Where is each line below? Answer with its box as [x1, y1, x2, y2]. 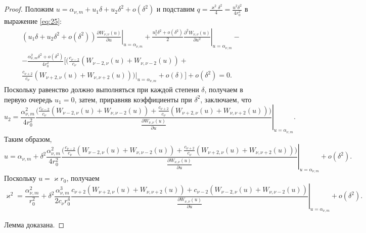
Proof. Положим [4, 4, 54, 14]
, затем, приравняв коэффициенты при [74, 94, 192, 104]
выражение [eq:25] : [4, 15, 62, 26]
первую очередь [4, 94, 53, 104]
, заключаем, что [200, 94, 252, 104]
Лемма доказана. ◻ [4, 219, 65, 230]
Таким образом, [4, 133, 52, 144]
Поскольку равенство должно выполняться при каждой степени [4, 84, 199, 95]
